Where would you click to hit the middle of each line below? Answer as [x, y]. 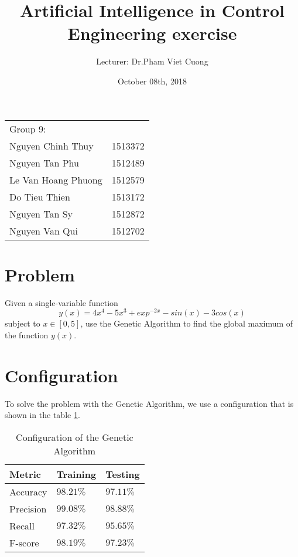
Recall [22, 525]
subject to [23, 323]
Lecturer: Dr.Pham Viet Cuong [152, 61]
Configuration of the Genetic [75, 437]
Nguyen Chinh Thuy [52, 145]
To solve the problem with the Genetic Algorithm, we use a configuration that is [149, 403]
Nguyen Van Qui [44, 230]
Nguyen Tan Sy [41, 213]
